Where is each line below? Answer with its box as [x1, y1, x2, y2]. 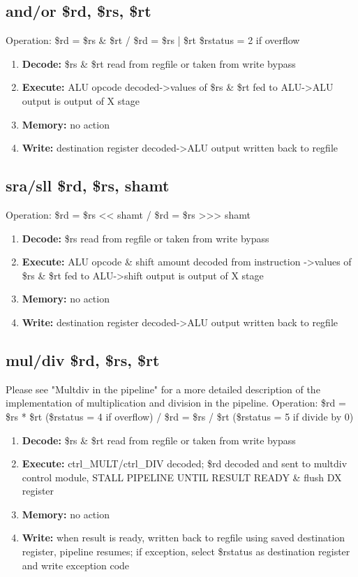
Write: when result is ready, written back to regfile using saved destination [22, 530, 345, 545]
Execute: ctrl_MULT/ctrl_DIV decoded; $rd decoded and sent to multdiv [22, 456, 348, 471]
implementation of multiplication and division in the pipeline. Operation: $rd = [6, 395, 346, 410]
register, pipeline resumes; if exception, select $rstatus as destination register [22, 544, 350, 559]
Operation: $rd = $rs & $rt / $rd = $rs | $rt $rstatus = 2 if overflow [6, 33, 300, 48]
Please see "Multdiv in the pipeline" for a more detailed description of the [6, 381, 320, 396]
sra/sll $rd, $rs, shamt [6, 175, 170, 196]
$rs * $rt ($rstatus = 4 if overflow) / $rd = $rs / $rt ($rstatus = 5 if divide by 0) [6, 409, 354, 423]
